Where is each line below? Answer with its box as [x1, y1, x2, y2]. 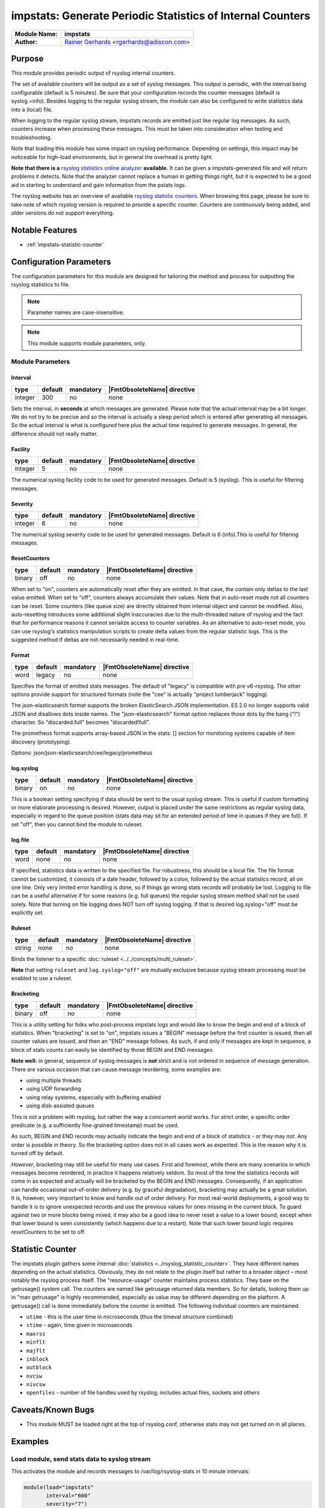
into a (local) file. [11, 106, 53, 113]
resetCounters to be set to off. [11, 1228, 86, 1235]
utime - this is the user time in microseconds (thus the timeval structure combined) [26, 1313, 234, 1320]
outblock [26, 1364, 52, 1371]
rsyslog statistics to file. [11, 281, 70, 288]
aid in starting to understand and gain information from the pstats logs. [11, 181, 187, 188]
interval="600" [46, 1492, 91, 1499]
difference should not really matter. [11, 430, 99, 437]
